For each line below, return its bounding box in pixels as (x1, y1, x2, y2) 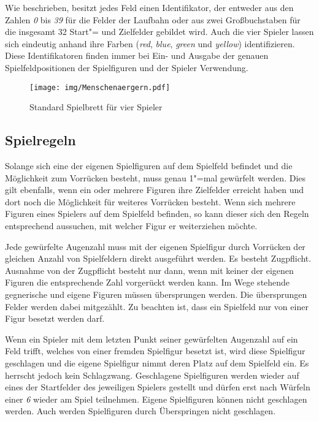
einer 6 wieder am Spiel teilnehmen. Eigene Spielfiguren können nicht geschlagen (5, 392, 307, 405)
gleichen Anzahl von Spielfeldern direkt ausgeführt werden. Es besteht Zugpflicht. (5, 252, 312, 265)
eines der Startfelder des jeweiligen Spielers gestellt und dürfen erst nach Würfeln (5, 381, 310, 393)
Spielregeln (5, 131, 76, 150)
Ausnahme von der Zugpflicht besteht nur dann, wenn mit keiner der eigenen (5, 264, 294, 276)
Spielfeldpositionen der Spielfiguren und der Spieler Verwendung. (5, 61, 248, 74)
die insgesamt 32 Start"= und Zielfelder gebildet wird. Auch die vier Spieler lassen (5, 25, 314, 38)
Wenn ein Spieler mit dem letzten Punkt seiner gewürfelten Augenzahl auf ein (5, 332, 298, 345)
